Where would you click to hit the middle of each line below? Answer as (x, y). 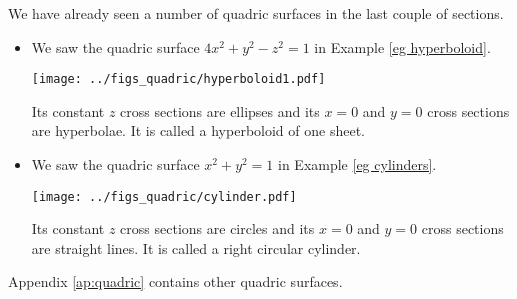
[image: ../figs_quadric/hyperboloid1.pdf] (178, 79)
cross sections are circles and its (217, 228)
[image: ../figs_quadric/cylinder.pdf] (164, 196)
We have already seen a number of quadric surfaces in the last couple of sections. (256, 13)
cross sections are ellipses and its (220, 110)
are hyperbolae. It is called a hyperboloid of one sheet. (198, 130)
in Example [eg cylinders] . (357, 164)
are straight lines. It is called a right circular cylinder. (196, 247)
